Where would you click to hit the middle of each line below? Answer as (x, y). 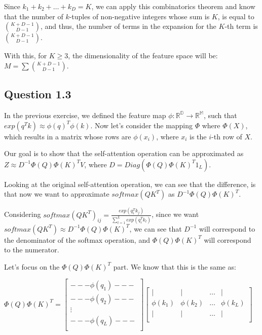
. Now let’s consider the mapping (142, 125)
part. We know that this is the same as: (175, 266)
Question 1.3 (38, 94)
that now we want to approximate (57, 194)
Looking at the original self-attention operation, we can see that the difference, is (130, 184)
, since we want (175, 214)
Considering (23, 214)
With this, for (26, 55)
